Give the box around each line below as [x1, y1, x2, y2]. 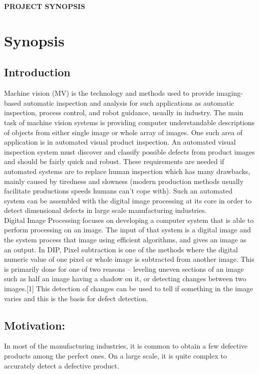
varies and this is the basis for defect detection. [4, 293, 148, 303]
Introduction [4, 64, 71, 80]
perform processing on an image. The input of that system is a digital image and [4, 224, 251, 235]
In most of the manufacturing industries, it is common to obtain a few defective [4, 341, 248, 351]
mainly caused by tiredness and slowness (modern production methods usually [4, 176, 244, 186]
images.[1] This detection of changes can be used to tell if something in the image [4, 283, 253, 294]
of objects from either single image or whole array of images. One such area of [4, 127, 243, 137]
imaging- [216, 88, 243, 98]
